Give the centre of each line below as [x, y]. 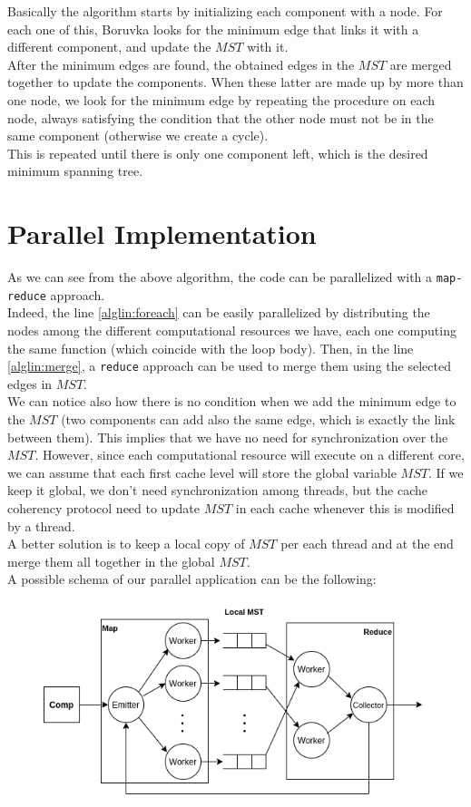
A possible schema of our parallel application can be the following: [192, 579]
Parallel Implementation [162, 233]
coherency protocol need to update [104, 507]
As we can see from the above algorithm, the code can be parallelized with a [220, 277]
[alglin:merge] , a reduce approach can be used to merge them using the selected [229, 366]
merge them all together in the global [111, 561]
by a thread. [41, 525]
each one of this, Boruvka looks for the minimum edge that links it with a [213, 29]
